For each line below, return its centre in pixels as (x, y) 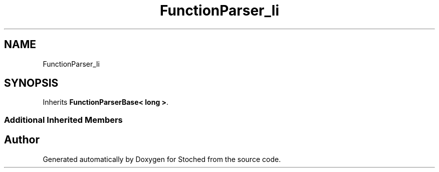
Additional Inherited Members (63, 120)
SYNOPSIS (31, 83)
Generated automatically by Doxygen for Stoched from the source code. (162, 159)
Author (22, 140)
